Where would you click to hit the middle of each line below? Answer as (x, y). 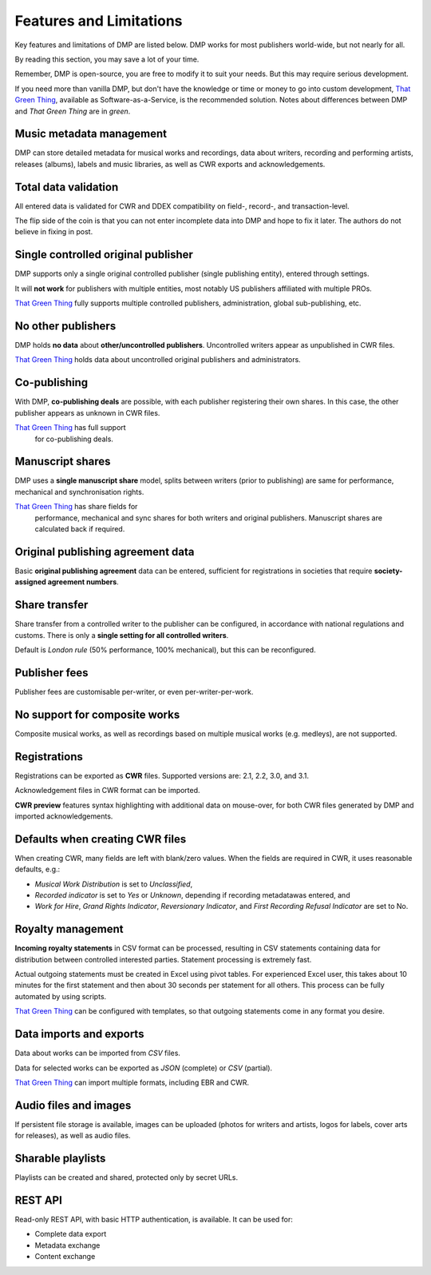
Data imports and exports (79, 1034)
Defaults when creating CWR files (101, 839)
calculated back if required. (80, 529)
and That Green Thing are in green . (73, 111)
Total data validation (67, 187)
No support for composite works (97, 714)
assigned (31, 582)
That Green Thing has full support (71, 428)
